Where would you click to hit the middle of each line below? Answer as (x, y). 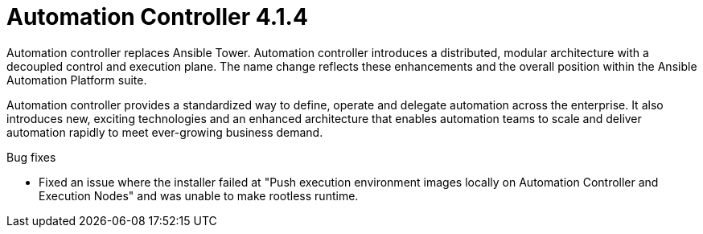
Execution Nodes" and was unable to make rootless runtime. (199, 195)
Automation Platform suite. (77, 80)
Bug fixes (31, 157)
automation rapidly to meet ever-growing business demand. (165, 132)
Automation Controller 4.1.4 (157, 17)
